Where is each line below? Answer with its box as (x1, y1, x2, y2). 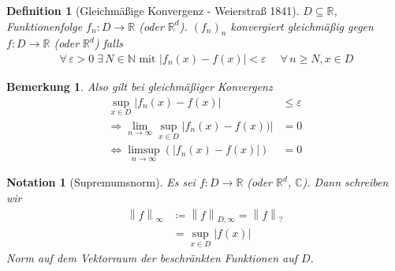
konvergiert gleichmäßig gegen (230, 17, 374, 34)
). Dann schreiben (302, 174, 389, 190)
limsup (128, 145, 160, 156)
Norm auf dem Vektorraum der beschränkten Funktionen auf (6, 249, 297, 265)
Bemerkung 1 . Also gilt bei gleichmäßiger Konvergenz (6, 78, 273, 95)
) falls (94, 35, 124, 51)
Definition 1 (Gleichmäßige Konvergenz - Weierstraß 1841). (6, 2, 300, 18)
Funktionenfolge (6, 17, 83, 34)
